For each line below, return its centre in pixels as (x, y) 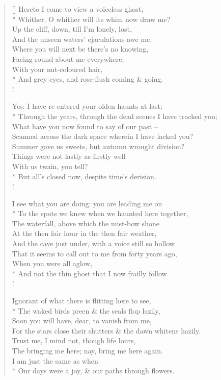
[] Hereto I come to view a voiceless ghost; (78, 9)
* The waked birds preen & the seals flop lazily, (86, 310)
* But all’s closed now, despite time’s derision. (84, 176)
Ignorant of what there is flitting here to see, (81, 301)
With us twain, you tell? (50, 166)
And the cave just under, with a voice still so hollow (93, 243)
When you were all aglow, (52, 263)
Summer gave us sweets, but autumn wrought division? (98, 146)
